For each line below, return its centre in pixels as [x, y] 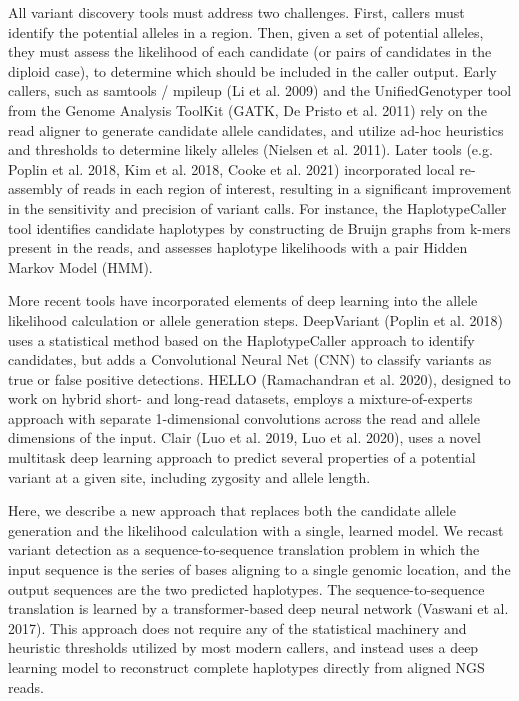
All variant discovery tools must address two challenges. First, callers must [236, 12]
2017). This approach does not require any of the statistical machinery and [237, 627]
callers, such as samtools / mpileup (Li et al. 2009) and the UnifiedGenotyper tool [260, 90]
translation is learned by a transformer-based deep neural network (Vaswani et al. [258, 608]
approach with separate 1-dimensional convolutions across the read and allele [244, 417]
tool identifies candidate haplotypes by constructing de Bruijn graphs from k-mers [259, 227]
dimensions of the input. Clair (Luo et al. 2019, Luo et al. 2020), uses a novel [244, 437]
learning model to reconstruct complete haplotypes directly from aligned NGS [246, 667]
